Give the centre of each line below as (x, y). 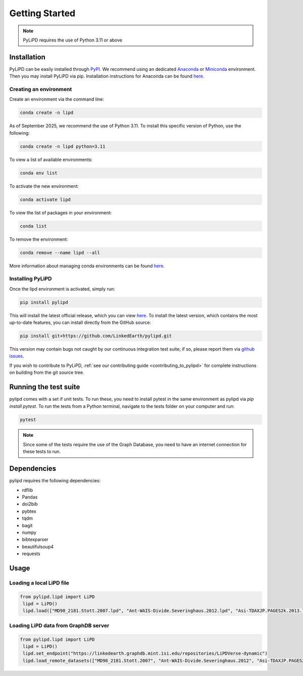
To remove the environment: (39, 239)
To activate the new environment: (44, 186)
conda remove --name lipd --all (60, 252)
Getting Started (42, 13)
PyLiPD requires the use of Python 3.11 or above (73, 40)
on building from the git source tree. (47, 372)
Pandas (30, 497)
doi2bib (30, 504)
